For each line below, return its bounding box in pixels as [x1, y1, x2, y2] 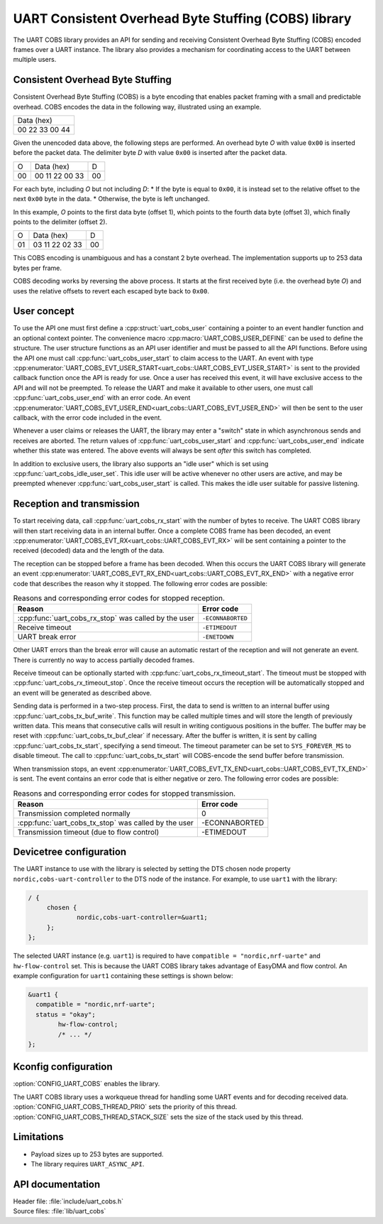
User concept [13, 305, 74, 318]
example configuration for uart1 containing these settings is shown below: [13, 971, 233, 980]
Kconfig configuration [13, 1061, 113, 1073]
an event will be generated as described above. [13, 688, 152, 697]
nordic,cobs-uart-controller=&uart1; [77, 914, 209, 921]
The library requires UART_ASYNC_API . [30, 1159, 145, 1168]
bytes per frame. [13, 264, 62, 272]
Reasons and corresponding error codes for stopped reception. [13, 593, 225, 603]
